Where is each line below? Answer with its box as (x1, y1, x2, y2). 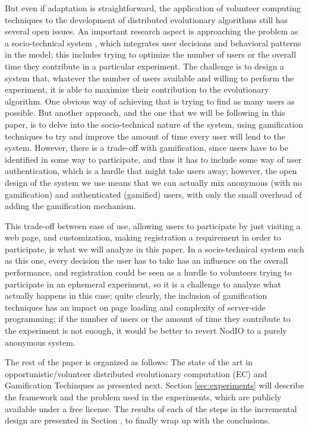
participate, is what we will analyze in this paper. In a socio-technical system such (5, 242, 304, 255)
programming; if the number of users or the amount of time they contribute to (5, 312, 291, 325)
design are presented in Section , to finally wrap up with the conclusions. (5, 414, 270, 426)
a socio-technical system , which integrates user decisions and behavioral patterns (5, 36, 301, 49)
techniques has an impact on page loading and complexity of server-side (5, 301, 266, 313)
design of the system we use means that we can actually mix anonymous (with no (5, 176, 302, 188)
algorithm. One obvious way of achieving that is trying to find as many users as (5, 94, 295, 107)
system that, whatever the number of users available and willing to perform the (5, 71, 294, 84)
